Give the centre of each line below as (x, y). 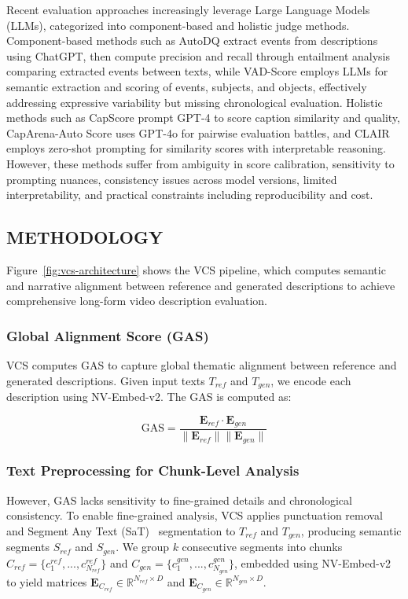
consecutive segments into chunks (262, 547)
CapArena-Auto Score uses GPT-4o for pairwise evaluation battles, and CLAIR (198, 132)
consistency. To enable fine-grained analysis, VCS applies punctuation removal (195, 515)
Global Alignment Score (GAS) (108, 335)
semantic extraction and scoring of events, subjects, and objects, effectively (187, 86)
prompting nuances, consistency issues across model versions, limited (172, 179)
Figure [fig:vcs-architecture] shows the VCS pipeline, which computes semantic (196, 269)
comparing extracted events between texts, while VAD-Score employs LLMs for (197, 71)
